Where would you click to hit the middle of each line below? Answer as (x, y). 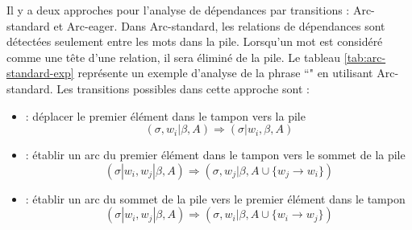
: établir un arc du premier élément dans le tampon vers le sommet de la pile (215, 155)
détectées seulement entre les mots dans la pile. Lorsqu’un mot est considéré (195, 41)
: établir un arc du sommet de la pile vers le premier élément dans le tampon (215, 198)
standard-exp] (40, 73)
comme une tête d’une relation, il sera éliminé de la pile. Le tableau (174, 57)
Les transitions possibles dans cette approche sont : (183, 88)
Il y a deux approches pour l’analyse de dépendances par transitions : (178, 10)
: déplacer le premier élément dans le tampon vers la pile (165, 115)
